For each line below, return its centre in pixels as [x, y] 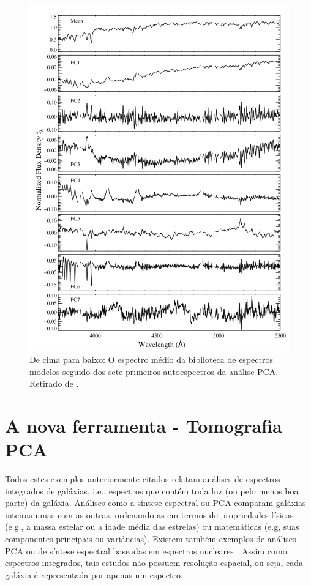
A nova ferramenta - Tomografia [144, 425]
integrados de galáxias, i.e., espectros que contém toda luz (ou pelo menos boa [152, 490]
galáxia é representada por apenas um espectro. [94, 574]
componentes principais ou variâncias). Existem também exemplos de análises [151, 538]
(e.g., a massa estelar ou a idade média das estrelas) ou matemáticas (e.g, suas [152, 527]
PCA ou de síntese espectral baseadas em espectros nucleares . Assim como [146, 550]
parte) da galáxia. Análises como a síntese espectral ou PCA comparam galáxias [155, 503]
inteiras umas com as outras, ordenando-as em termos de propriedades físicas [149, 514]
